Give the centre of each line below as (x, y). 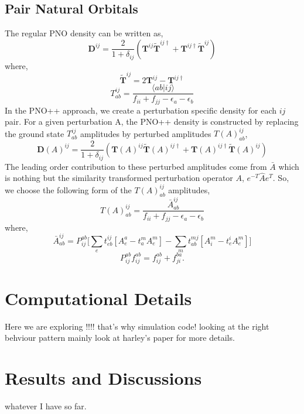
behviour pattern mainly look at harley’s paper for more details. (120, 338)
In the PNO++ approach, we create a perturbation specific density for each (141, 110)
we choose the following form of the (68, 189)
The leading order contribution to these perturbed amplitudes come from (136, 166)
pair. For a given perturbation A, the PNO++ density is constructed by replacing (152, 122)
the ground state (35, 133)
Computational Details (98, 298)
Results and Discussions (103, 378)
